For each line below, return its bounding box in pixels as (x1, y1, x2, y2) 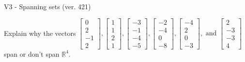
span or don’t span (4, 48, 60, 59)
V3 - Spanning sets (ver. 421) (4, 1, 91, 11)
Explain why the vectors (4, 28, 76, 38)
